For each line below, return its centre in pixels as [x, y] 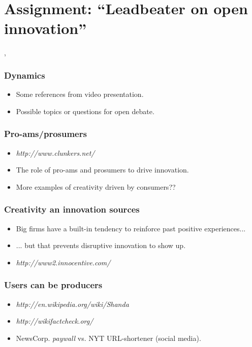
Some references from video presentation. [80, 94]
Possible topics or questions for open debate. [85, 111]
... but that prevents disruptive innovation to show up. [101, 245]
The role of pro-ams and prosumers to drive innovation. [102, 170]
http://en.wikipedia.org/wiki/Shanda [72, 304]
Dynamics [25, 75]
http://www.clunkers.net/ [55, 152]
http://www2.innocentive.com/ [63, 262]
